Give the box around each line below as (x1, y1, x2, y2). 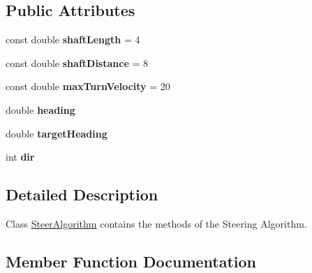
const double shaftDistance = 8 (6, 55, 149, 70)
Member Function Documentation (6, 250, 257, 272)
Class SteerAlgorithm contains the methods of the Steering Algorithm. (6, 216, 307, 230)
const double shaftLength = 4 (6, 32, 140, 47)
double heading (6, 102, 75, 117)
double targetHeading (6, 126, 107, 140)
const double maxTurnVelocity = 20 (6, 79, 170, 94)
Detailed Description (6, 184, 158, 205)
